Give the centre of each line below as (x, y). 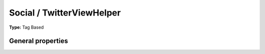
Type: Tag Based (26, 27)
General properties (39, 41)
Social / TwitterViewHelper (65, 13)
